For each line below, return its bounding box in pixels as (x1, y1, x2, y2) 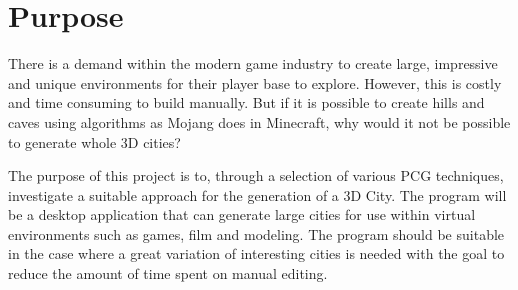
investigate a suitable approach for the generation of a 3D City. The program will (8, 184, 507, 205)
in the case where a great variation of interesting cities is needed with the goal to (8, 243, 505, 264)
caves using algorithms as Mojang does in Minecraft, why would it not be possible (8, 111, 511, 132)
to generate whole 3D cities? (8, 131, 181, 152)
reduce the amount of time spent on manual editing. (8, 263, 328, 284)
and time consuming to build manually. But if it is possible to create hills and (8, 92, 485, 113)
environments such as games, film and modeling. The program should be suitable (8, 223, 505, 244)
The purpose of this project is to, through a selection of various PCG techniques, (8, 165, 504, 186)
